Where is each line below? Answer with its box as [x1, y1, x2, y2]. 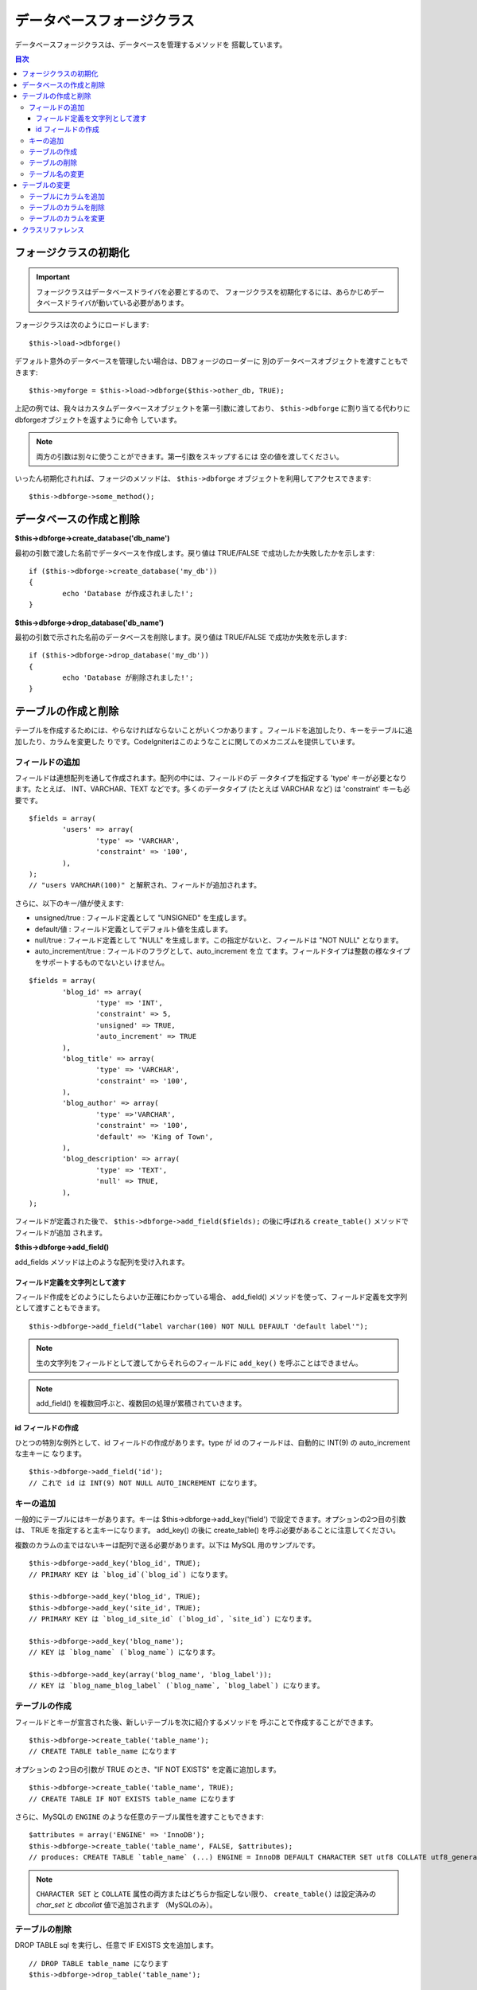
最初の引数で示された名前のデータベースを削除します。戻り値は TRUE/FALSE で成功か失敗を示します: [14, 632, 347, 642]
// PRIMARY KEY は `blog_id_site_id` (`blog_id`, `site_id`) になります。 [29, 1614, 316, 1624]
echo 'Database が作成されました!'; [62, 589, 194, 598]
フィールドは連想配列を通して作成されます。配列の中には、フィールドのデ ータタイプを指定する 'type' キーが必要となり [14, 773, 407, 782]
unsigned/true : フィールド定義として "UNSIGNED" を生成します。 [34, 913, 251, 923]
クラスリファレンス [21, 224, 85, 234]
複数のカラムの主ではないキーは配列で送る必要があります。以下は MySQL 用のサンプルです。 [14, 1540, 320, 1550]
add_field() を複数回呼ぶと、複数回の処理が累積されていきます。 [36, 1399, 246, 1408]
